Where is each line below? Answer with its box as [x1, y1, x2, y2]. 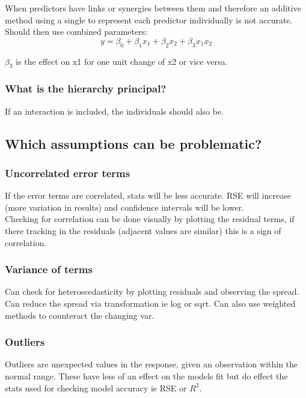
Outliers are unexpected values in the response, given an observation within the [5, 358, 298, 370]
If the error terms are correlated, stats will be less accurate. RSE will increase [5, 189, 291, 202]
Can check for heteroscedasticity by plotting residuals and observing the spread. [5, 285, 299, 298]
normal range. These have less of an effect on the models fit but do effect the [5, 369, 288, 382]
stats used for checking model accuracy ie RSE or [5, 381, 187, 394]
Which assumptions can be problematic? [5, 134, 262, 152]
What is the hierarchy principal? [5, 81, 167, 96]
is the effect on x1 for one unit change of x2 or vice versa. [16, 55, 228, 67]
